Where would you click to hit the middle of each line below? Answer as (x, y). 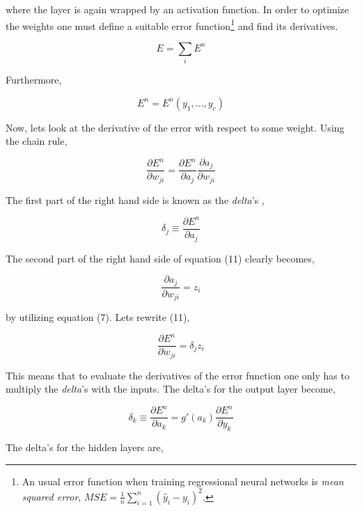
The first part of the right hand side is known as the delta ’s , (135, 199)
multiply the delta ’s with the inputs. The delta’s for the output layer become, (171, 389)
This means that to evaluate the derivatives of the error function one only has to (178, 375)
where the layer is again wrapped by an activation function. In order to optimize (178, 9)
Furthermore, (34, 80)
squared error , (52, 496)
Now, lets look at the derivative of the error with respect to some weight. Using (175, 127)
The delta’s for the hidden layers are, (85, 447)
